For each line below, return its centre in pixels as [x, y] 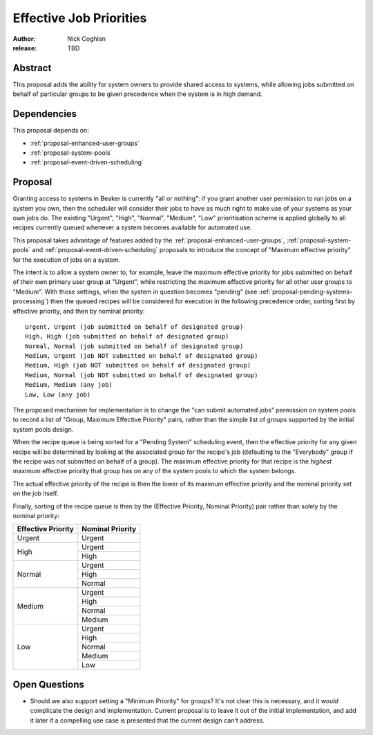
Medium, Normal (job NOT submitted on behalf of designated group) [142, 375]
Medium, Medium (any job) [69, 385]
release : [25, 48]
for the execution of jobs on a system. [67, 260]
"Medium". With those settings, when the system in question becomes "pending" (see [135, 292]
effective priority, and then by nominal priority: [79, 311]
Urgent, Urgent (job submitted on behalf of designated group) [134, 327]
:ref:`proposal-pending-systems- [306, 292]
